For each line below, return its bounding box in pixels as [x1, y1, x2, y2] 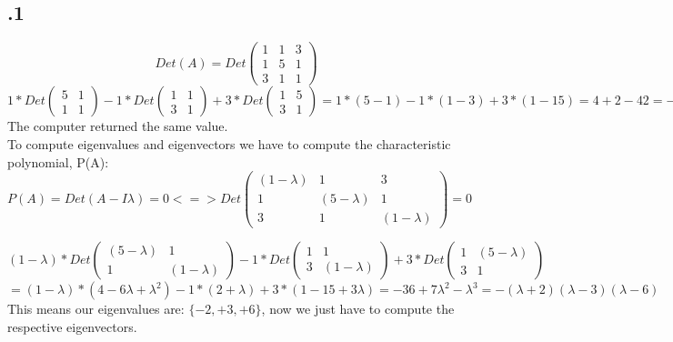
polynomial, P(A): [7, 152, 109, 171]
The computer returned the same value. [7, 116, 228, 136]
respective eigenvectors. [7, 317, 137, 336]
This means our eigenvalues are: [7, 299, 185, 318]
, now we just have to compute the [261, 299, 455, 318]
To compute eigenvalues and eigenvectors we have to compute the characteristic [7, 134, 451, 153]
